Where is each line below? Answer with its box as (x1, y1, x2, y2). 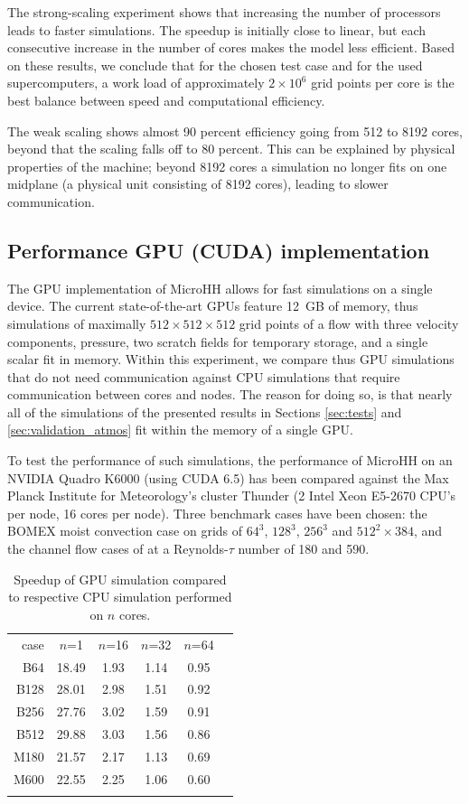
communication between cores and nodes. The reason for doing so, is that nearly (7, 385, 453, 404)
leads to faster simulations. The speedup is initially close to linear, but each (7, 20, 426, 39)
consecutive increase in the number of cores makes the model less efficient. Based (7, 38, 455, 57)
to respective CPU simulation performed (8, 587, 232, 606)
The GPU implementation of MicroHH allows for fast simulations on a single (7, 278, 433, 297)
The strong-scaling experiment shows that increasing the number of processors (7, 3, 441, 21)
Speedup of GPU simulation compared (14, 569, 227, 588)
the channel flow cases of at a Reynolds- (7, 539, 229, 558)
